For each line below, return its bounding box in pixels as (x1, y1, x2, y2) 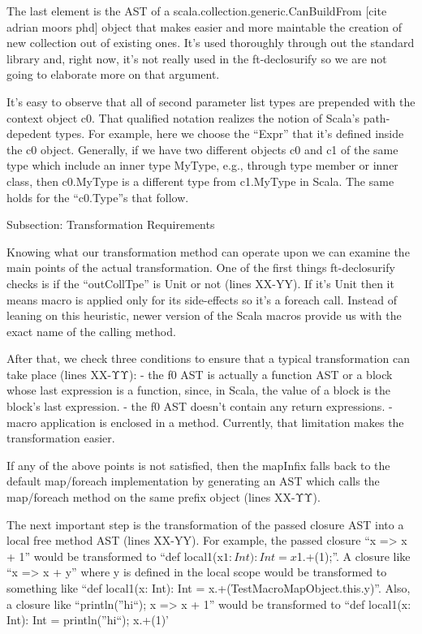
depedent (6, 125, 52, 142)
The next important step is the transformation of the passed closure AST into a (6, 515, 404, 533)
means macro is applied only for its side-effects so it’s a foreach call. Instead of (6, 291, 397, 308)
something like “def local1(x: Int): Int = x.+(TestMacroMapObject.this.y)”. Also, (6, 580, 411, 596)
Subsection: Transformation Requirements (6, 216, 215, 233)
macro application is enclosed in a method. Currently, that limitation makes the (6, 413, 404, 430)
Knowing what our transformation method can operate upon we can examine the (6, 243, 410, 260)
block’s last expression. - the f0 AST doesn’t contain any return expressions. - (6, 398, 393, 415)
